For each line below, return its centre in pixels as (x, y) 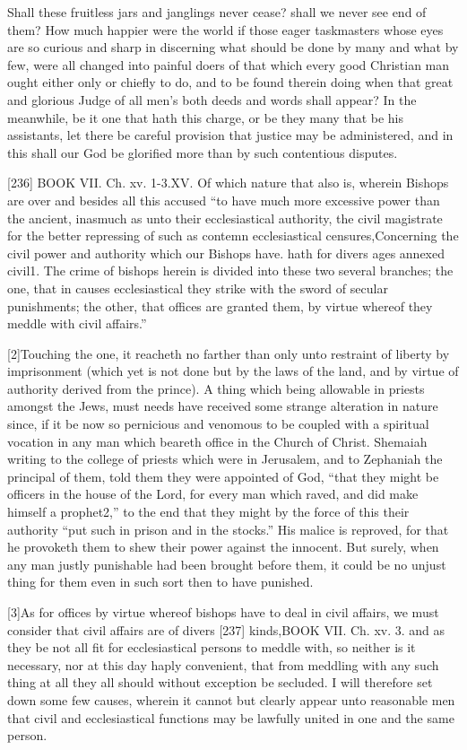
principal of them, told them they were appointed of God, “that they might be (223, 476)
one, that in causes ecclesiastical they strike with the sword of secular (198, 288)
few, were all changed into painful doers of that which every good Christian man (229, 64)
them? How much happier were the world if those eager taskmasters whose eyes (225, 29)
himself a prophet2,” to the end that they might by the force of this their (208, 512)
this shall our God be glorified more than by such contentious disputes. (203, 152)
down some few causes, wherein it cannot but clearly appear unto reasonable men (231, 699)
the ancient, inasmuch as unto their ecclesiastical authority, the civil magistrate (225, 218)
